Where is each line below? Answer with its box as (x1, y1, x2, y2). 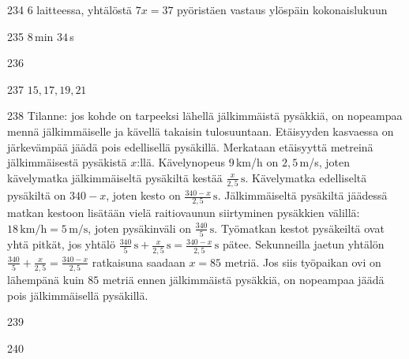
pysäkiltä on (7, 187, 66, 204)
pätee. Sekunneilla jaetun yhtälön (222, 236, 385, 252)
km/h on (235, 154, 279, 170)
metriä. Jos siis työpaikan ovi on (224, 253, 381, 270)
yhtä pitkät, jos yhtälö (7, 236, 115, 252)
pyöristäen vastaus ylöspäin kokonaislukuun (177, 2, 388, 17)
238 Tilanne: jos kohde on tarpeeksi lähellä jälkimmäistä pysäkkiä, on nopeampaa (7, 107, 403, 124)
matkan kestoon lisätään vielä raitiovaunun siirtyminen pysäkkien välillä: (7, 204, 360, 221)
